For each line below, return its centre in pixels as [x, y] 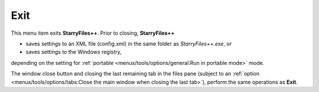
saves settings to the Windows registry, [74, 52]
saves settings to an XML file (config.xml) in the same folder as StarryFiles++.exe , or [129, 44]
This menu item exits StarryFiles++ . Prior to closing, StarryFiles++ [93, 33]
